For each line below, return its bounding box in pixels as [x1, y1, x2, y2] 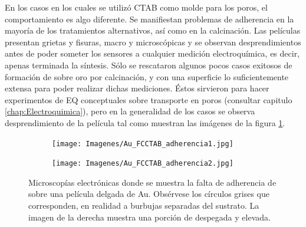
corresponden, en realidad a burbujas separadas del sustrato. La [28, 199, 259, 212]
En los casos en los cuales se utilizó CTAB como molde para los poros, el [5, 1, 268, 13]
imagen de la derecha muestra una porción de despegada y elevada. [28, 210, 271, 223]
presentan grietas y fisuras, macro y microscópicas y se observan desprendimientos [5, 35, 301, 48]
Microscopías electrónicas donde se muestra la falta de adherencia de [28, 176, 277, 188]
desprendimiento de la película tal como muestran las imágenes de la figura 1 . [5, 116, 285, 129]
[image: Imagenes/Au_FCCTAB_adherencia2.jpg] [52, 159, 233, 168]
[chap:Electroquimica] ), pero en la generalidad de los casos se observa [5, 105, 255, 117]
